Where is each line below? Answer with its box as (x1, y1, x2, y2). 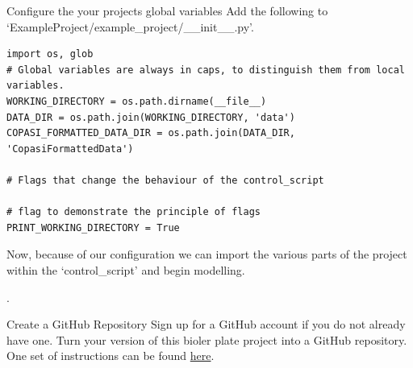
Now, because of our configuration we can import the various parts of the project (6, 246, 407, 263)
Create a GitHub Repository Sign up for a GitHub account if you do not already (6, 316, 406, 333)
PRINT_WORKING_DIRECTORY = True (6, 221, 180, 234)
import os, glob (6, 48, 94, 60)
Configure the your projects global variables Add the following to (6, 2, 328, 19)
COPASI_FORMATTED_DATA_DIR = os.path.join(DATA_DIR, (6, 127, 295, 139)
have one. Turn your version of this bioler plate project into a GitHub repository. (6, 331, 407, 348)
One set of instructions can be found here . (6, 347, 215, 364)
